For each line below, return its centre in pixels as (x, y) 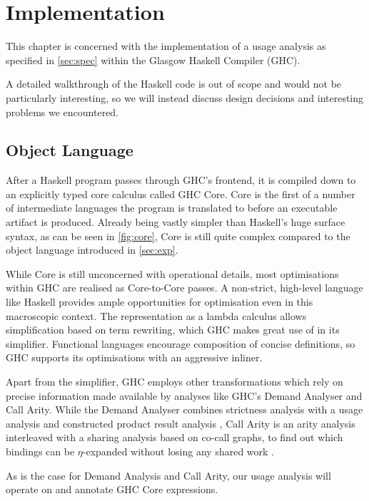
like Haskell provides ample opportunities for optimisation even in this (160, 302)
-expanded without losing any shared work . (178, 451)
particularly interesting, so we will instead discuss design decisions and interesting (185, 97)
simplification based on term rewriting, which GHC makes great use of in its (173, 330)
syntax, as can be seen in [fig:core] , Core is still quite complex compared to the (178, 236)
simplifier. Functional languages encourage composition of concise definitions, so (181, 343)
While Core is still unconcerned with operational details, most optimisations (172, 273)
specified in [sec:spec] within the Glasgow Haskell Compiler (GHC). (153, 60)
